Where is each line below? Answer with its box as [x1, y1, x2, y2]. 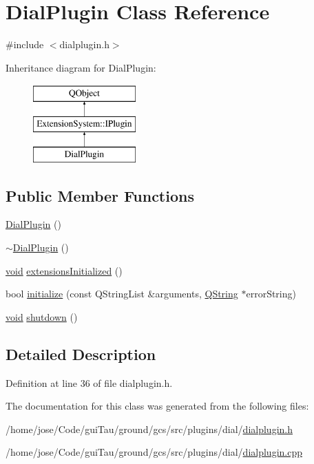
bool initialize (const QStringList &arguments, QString [6, 286, 238, 301]
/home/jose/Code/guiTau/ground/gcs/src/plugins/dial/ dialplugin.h [6, 421, 293, 436]
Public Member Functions [6, 184, 194, 206]
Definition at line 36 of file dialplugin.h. [6, 375, 173, 390]
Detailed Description [6, 343, 156, 364]
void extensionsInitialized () [6, 263, 123, 277]
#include [6, 37, 44, 52]
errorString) [246, 286, 296, 301]
